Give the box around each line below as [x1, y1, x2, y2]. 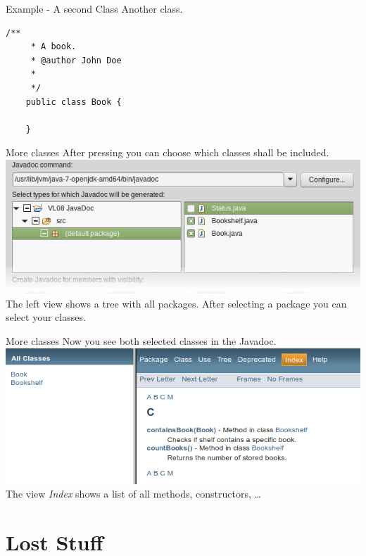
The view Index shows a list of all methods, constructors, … [6, 486, 261, 501]
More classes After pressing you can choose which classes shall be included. [6, 145, 329, 160]
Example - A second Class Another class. [6, 1, 183, 15]
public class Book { [25, 96, 122, 107]
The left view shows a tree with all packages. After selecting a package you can [6, 296, 347, 310]
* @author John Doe [30, 55, 122, 65]
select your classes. [6, 310, 86, 324]
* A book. [30, 42, 77, 52]
